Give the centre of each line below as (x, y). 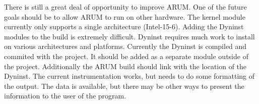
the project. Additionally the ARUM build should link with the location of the (125, 66)
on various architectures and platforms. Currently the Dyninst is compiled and (125, 46)
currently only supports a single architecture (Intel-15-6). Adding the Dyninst (124, 27)
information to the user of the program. (65, 96)
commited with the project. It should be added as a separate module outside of (126, 56)
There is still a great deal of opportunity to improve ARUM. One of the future (125, 7)
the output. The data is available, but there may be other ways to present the (124, 86)
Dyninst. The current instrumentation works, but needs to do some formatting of (129, 76)
